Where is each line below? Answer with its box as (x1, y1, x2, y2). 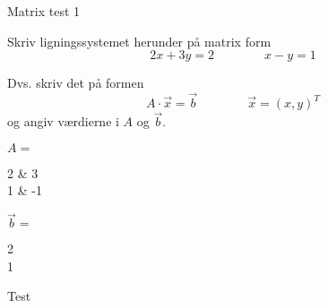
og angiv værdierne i (7, 112, 119, 131)
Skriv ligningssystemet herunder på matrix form (7, 31, 272, 50)
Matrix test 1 (7, 2, 81, 20)
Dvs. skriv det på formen (7, 73, 144, 92)
